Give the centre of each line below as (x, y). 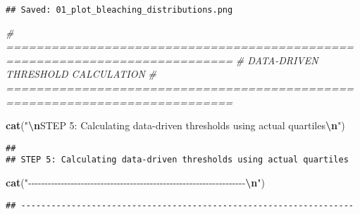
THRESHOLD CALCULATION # (81, 74)
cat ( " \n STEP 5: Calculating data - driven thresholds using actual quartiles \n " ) (175, 125)
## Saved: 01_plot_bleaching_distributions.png (119, 10)
